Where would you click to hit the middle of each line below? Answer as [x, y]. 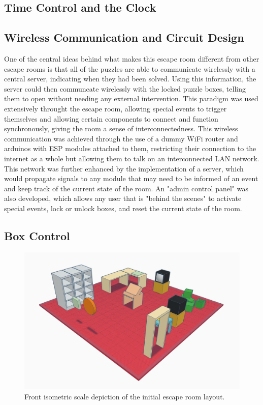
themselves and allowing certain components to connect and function [111, 118]
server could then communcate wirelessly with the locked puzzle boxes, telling [125, 88]
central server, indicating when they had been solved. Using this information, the [130, 79]
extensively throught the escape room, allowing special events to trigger [116, 108]
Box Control [37, 235]
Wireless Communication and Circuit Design [124, 37]
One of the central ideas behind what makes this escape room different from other [132, 58]
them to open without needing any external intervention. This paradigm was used [131, 98]
